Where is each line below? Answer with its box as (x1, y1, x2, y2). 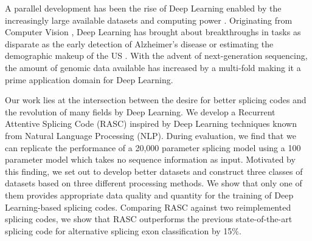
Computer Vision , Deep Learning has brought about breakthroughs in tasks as (5, 25, 301, 38)
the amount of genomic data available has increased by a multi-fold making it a (5, 61, 301, 73)
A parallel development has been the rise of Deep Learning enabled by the (5, 2, 282, 14)
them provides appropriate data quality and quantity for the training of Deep (5, 188, 294, 201)
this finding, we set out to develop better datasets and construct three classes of (5, 165, 303, 177)
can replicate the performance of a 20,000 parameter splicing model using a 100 (5, 141, 301, 154)
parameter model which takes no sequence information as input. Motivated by (5, 153, 296, 166)
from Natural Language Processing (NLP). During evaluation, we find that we (5, 129, 296, 141)
